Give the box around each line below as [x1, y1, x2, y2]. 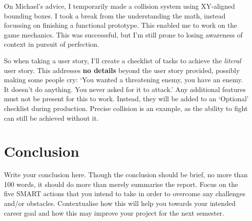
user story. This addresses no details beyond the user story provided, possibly [4, 65, 240, 75]
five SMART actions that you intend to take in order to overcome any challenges [4, 188, 246, 199]
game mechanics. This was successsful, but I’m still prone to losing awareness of [4, 29, 243, 39]
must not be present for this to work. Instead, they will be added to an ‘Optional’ [4, 93, 249, 104]
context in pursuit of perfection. [4, 39, 100, 49]
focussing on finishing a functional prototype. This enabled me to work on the [4, 20, 237, 30]
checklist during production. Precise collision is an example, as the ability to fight [4, 103, 248, 113]
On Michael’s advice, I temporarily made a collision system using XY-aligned [4, 1, 235, 11]
